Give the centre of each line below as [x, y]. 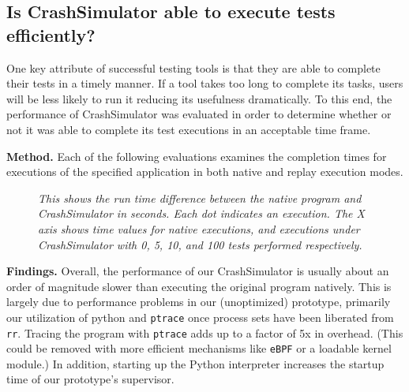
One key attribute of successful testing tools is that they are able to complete [193, 67]
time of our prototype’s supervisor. [90, 379]
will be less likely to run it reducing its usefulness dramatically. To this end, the [199, 98]
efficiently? [51, 34]
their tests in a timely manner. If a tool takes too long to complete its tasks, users [205, 83]
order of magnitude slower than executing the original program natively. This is [199, 286]
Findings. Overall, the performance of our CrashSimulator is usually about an [198, 271]
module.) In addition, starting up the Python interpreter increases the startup [195, 363]
